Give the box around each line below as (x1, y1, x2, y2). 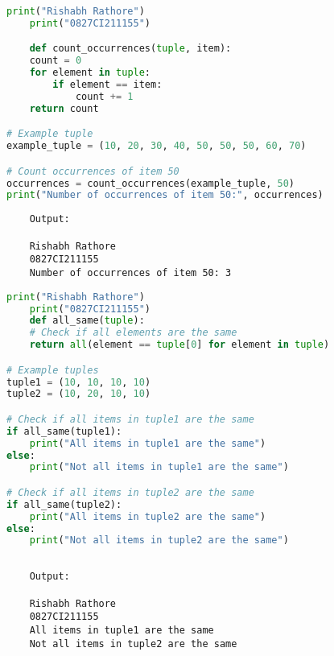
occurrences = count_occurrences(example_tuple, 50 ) (6, 177, 295, 189)
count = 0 (29, 55, 82, 67)
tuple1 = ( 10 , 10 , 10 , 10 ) (6, 376, 151, 388)
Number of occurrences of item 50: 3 (29, 266, 232, 278)
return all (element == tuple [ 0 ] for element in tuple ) (29, 339, 330, 351)
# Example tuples (6, 364, 99, 376)
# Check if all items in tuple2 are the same (6, 486, 254, 498)
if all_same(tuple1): (6, 425, 122, 437)
